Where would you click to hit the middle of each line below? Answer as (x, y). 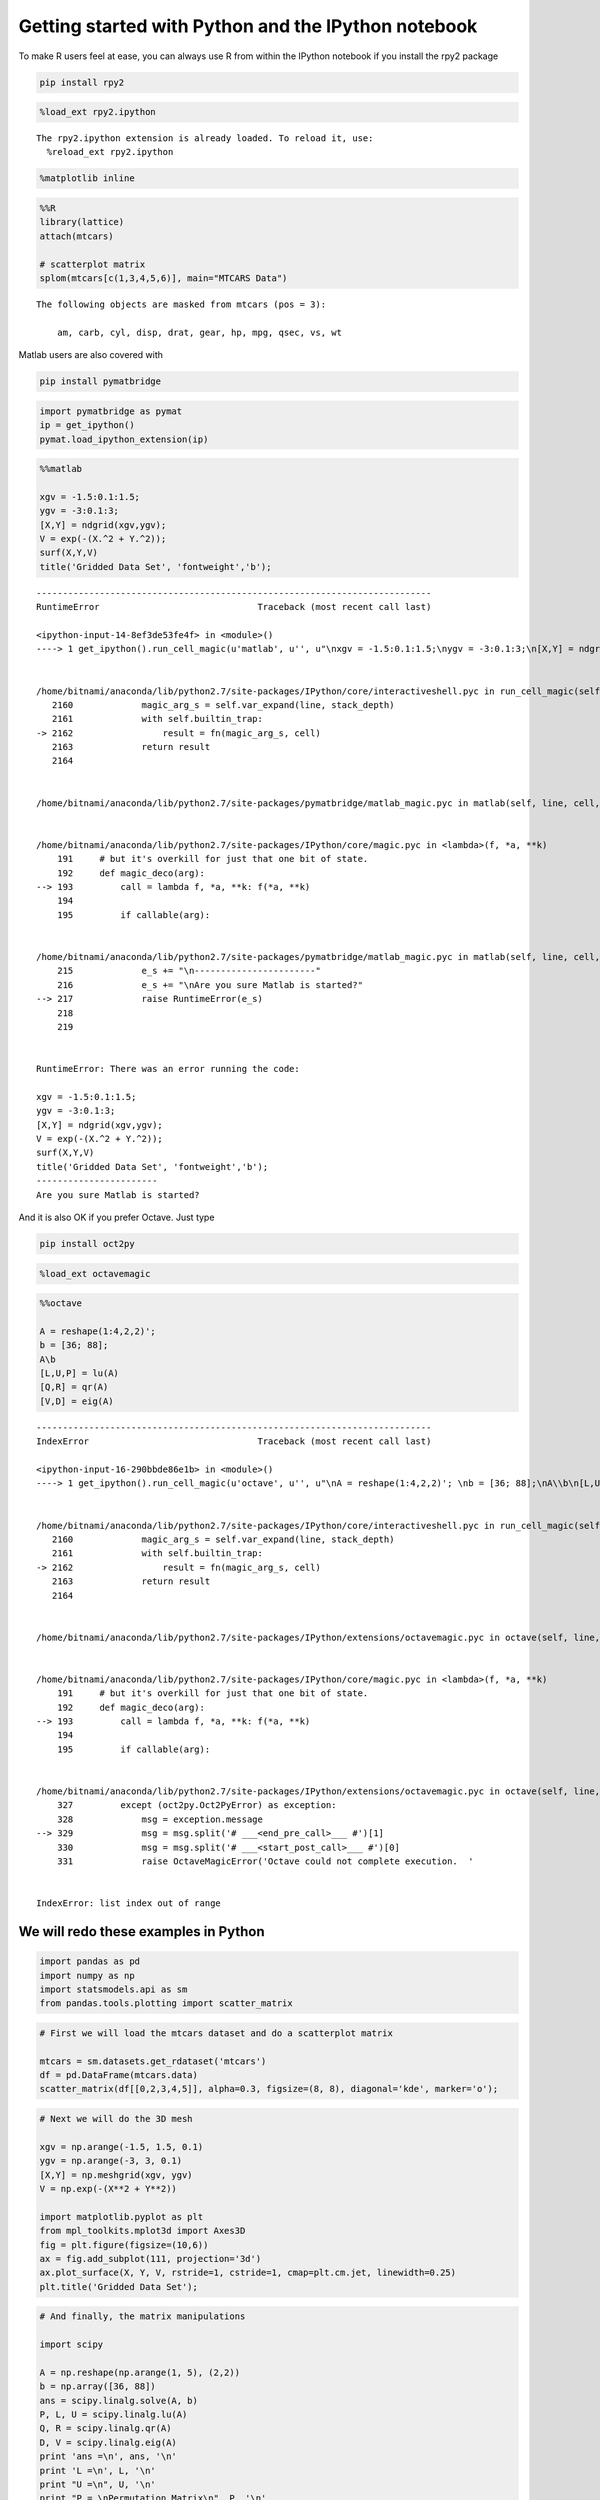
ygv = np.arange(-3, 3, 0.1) (111, 2161)
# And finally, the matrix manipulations (142, 2316)
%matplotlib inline (87, 178)
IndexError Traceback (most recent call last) (234, 1441)
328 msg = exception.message (160, 1819)
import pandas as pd (89, 1961)
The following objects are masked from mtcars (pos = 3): (181, 304)
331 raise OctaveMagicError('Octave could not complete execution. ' (265, 1861)
